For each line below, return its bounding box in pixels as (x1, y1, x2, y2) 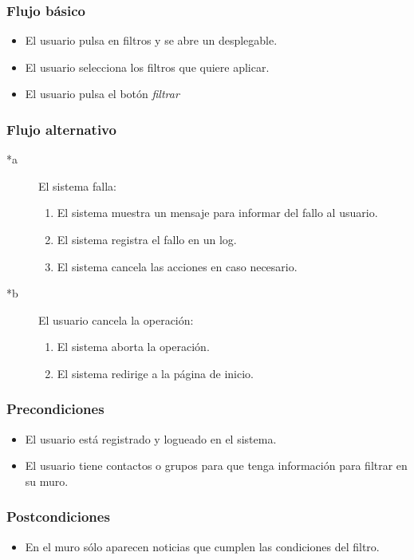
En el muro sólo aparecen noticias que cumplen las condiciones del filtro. (25, 538, 380, 554)
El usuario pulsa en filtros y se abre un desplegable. (25, 32, 278, 49)
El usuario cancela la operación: (38, 311, 194, 328)
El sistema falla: (38, 177, 116, 194)
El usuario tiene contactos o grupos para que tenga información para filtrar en (25, 457, 408, 474)
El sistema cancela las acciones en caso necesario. (57, 258, 298, 274)
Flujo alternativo (6, 119, 116, 139)
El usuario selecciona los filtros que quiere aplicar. (25, 58, 270, 75)
